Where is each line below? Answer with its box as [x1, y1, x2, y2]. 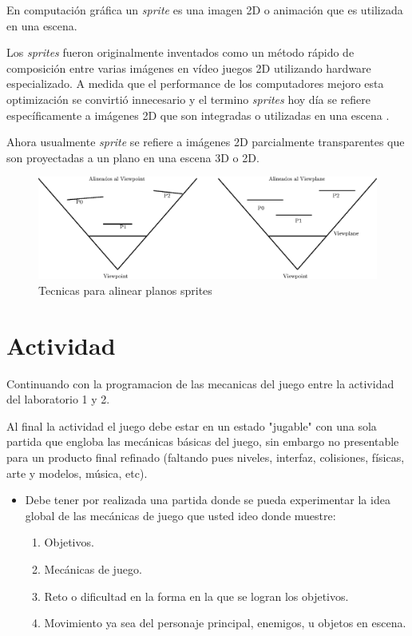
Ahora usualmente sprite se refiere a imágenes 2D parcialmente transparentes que [6, 133, 405, 150]
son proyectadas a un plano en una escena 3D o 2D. [6, 149, 259, 165]
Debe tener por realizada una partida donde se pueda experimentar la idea [25, 491, 390, 508]
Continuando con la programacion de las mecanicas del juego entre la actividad [6, 375, 394, 392]
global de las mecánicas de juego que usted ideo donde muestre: [25, 507, 336, 523]
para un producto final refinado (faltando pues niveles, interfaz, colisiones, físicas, [6, 448, 405, 465]
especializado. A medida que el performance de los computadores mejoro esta [6, 75, 384, 92]
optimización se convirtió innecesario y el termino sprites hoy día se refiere [6, 90, 371, 107]
